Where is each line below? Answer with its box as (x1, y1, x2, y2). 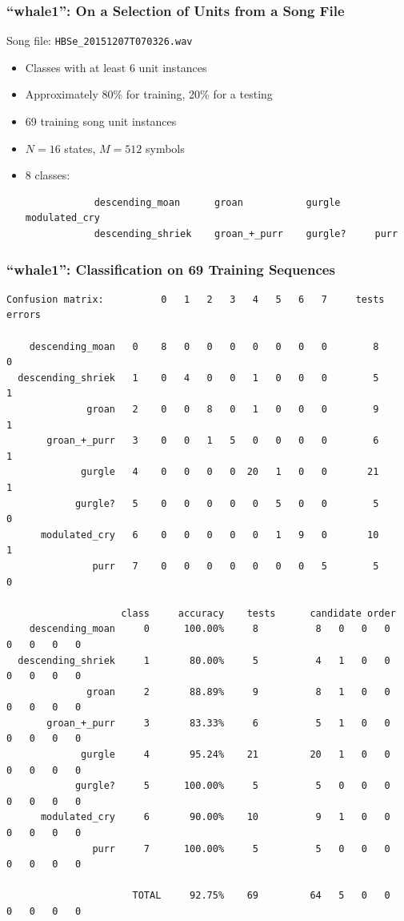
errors (6, 309, 41, 321)
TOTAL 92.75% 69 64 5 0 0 (132, 890, 390, 902)
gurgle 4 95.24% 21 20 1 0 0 (81, 749, 390, 761)
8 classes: (25, 167, 70, 183)
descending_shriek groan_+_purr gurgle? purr (94, 228, 398, 240)
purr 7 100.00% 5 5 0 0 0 (92, 843, 390, 855)
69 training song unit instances (25, 113, 177, 130)
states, (64, 139, 96, 156)
